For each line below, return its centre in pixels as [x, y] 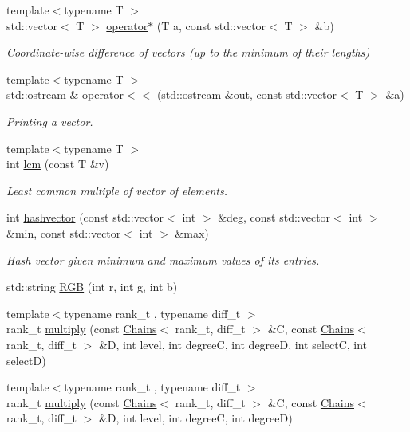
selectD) [26, 360]
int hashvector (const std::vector [85, 217]
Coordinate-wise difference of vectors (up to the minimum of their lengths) [188, 52]
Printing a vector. [50, 121]
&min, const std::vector [64, 232]
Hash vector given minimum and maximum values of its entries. [163, 259]
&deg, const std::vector [274, 217]
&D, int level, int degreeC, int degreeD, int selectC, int [233, 344]
